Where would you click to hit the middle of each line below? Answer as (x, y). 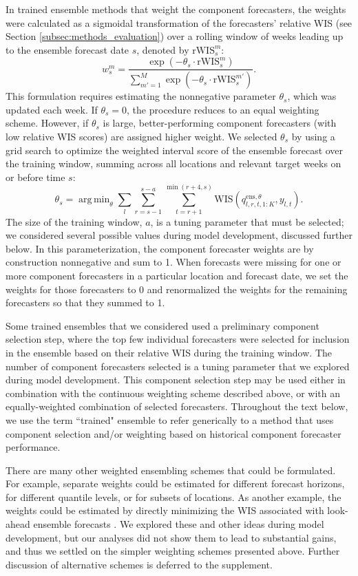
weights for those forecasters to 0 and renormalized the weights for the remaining (177, 289)
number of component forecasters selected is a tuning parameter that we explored (178, 366)
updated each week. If (52, 109)
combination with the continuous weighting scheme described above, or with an (173, 393)
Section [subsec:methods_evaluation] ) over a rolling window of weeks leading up (175, 36)
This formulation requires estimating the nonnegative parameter (141, 96)
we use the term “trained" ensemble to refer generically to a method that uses (170, 419)
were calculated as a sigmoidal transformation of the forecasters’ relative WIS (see (179, 22)
